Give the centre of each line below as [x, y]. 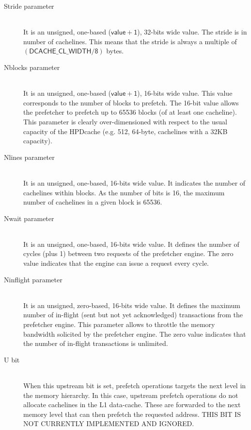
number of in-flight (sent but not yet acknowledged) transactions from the [133, 315]
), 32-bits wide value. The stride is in [192, 32]
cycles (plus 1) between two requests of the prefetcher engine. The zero [128, 253]
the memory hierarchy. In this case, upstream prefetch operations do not [131, 395]
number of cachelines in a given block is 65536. [93, 202]
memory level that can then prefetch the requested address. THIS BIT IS [132, 414]
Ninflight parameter [33, 279]
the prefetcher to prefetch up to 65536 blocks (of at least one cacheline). [130, 112]
